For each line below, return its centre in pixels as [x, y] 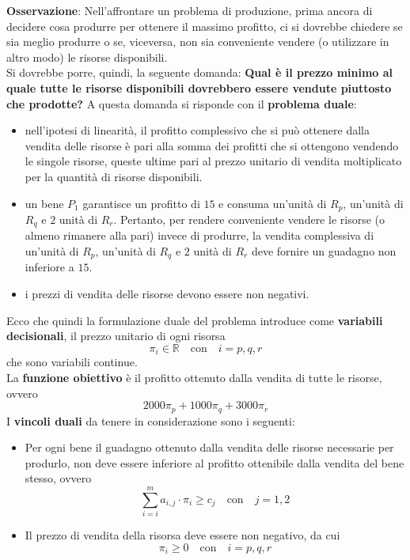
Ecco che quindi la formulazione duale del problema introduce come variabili [195, 320]
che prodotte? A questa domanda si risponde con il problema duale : [182, 103]
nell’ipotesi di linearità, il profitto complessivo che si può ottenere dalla [197, 130]
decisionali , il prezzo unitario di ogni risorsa [116, 336]
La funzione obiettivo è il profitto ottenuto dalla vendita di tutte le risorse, [194, 377]
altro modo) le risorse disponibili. [87, 57]
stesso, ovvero [58, 478]
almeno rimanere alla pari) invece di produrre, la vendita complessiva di [199, 235]
